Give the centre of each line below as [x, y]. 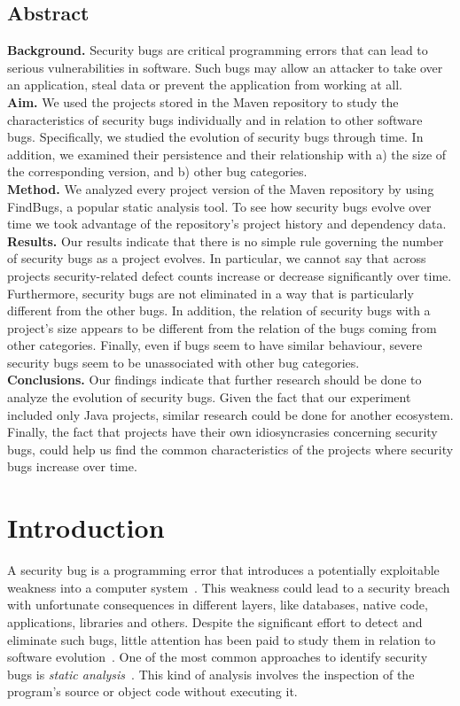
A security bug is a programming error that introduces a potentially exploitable [223, 570]
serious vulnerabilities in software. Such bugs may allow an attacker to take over [225, 67]
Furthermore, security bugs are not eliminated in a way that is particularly [211, 293]
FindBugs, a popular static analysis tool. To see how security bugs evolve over [219, 206]
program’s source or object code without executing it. [152, 691]
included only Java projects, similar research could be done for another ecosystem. [230, 414]
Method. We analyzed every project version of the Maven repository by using [221, 188]
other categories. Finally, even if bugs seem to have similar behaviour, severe [215, 345]
